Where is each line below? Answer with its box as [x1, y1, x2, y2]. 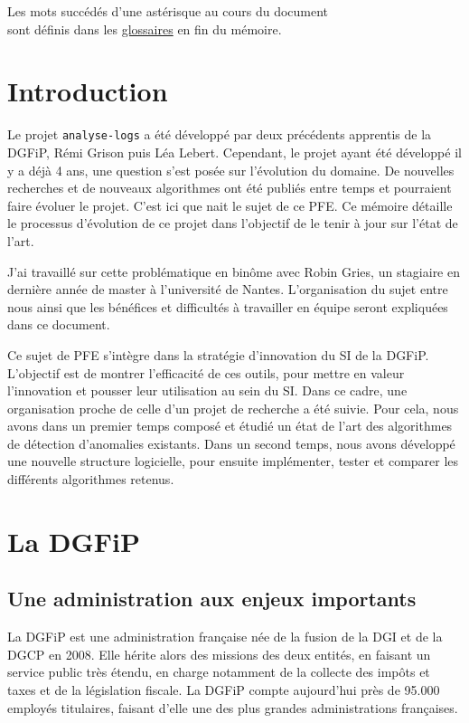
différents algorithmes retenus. [7, 470, 174, 489]
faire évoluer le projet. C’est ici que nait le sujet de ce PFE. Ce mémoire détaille [7, 195, 453, 214]
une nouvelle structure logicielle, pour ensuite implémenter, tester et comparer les [7, 452, 459, 471]
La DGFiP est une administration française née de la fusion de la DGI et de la [7, 627, 443, 646]
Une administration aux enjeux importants [7, 585, 417, 613]
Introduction [7, 72, 168, 109]
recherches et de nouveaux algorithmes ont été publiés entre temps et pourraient [7, 178, 452, 197]
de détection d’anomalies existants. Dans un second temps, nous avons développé [7, 433, 455, 452]
